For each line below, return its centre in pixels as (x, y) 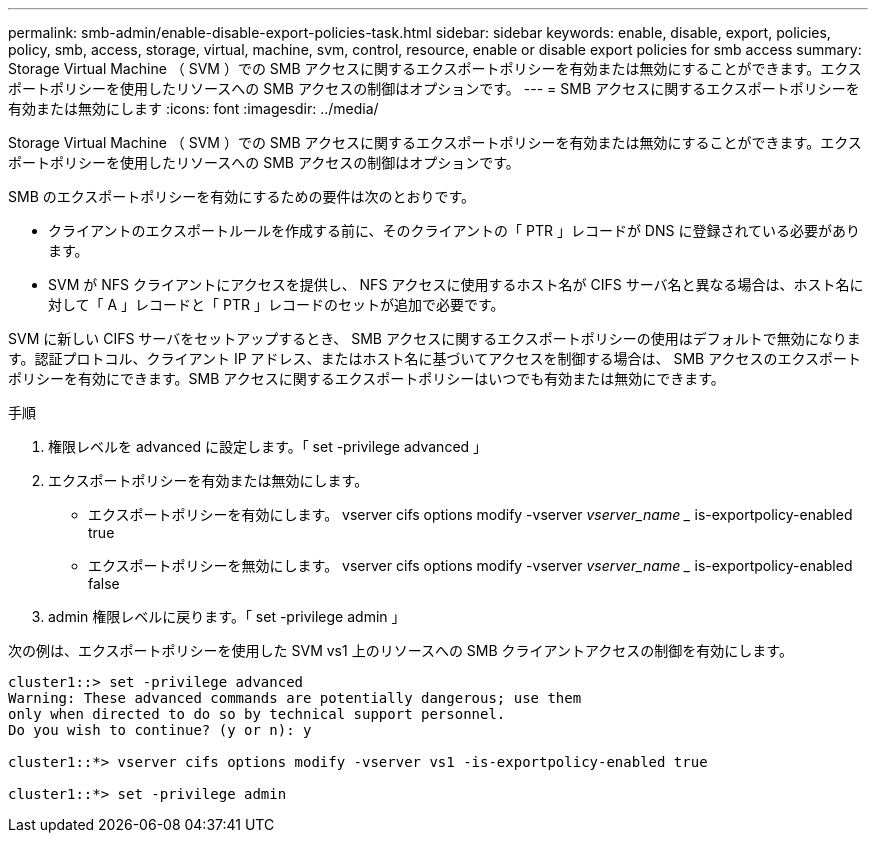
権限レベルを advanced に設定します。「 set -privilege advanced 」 (268, 446)
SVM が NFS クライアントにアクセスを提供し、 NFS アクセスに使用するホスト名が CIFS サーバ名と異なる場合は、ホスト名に (456, 284)
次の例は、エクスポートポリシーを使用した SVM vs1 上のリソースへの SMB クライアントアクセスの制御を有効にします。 (400, 650)
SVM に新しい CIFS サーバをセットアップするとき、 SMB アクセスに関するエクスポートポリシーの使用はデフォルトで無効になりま (434, 338)
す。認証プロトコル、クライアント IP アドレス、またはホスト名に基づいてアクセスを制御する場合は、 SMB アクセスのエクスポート (435, 358)
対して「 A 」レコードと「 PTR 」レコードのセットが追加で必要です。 (276, 304)
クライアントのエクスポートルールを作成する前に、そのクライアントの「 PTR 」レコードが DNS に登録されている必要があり (454, 230)
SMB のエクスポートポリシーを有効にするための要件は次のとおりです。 (242, 196)
